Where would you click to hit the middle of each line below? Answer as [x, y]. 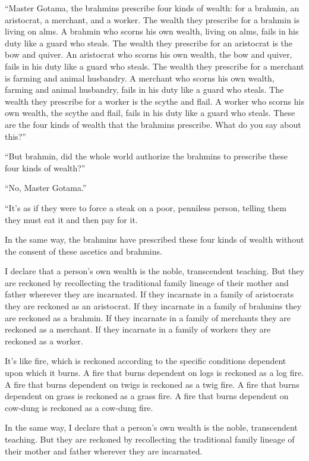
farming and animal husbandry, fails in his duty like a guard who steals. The [144, 90]
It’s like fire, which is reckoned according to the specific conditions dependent [146, 361]
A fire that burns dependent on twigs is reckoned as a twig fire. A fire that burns [152, 384]
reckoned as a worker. [44, 341]
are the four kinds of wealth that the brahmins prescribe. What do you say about [153, 124]
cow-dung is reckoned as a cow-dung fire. [79, 407]
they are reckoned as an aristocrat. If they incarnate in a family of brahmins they [153, 306]
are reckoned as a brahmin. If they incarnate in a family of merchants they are [148, 317]
